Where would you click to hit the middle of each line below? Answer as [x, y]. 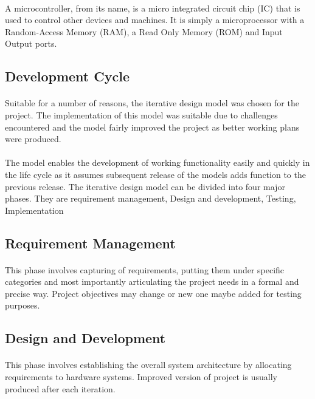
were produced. [33, 139]
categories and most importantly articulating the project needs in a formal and [152, 281]
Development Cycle [67, 76]
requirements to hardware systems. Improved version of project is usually [141, 377]
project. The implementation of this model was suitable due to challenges [141, 114]
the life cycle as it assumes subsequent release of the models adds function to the [155, 174]
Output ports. [31, 43]
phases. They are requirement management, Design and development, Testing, [151, 198]
